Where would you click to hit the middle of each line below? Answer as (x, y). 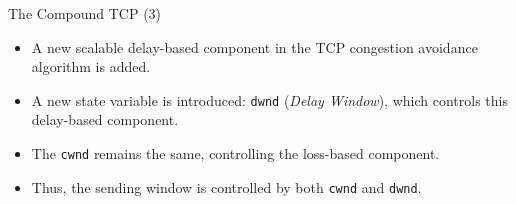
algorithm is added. (91, 66)
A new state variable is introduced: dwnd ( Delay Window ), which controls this (269, 99)
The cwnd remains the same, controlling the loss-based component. (235, 153)
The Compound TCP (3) (85, 13)
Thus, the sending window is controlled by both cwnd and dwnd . (226, 186)
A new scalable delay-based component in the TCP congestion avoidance (254, 46)
